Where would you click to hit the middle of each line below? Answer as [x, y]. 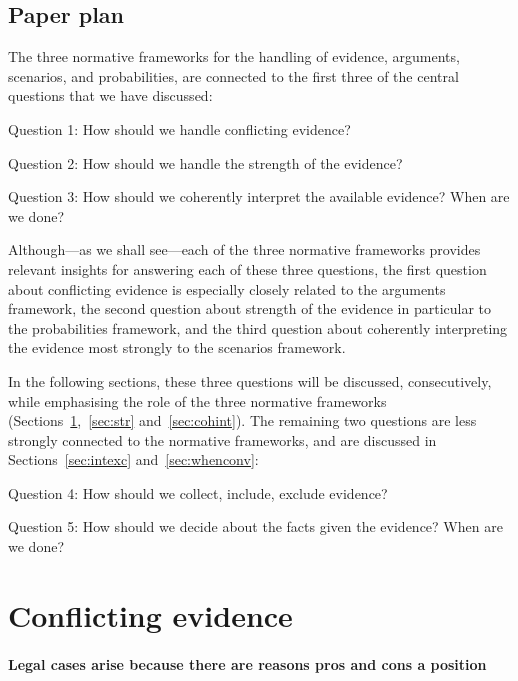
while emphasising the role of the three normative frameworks [197, 400]
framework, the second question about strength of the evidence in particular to [250, 308]
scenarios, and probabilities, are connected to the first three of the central [233, 75]
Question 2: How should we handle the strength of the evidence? [205, 162]
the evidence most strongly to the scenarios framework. [177, 347]
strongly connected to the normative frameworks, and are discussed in [222, 439]
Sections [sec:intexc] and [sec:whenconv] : [133, 459]
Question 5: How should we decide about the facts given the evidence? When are [255, 526]
